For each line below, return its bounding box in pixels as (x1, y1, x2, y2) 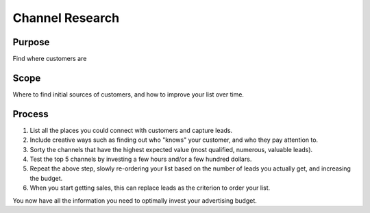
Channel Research (12, 10, 120, 25)
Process (12, 108, 49, 120)
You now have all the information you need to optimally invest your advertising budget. (12, 196, 257, 205)
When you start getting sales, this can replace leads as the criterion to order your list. (29, 184, 271, 192)
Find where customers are (12, 55, 87, 63)
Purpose (12, 36, 50, 48)
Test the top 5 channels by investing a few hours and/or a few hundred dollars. (29, 155, 252, 164)
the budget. (29, 174, 63, 182)
